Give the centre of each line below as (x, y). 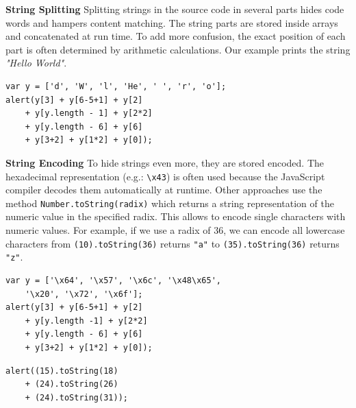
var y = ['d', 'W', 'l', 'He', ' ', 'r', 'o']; (116, 86)
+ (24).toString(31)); (76, 397)
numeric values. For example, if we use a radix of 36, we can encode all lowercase (175, 230)
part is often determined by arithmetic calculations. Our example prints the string (178, 49)
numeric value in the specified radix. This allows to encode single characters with (176, 216)
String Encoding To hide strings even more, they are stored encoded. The (165, 162)
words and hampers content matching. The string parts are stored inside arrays (172, 22)
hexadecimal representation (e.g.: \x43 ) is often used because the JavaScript (165, 176)
